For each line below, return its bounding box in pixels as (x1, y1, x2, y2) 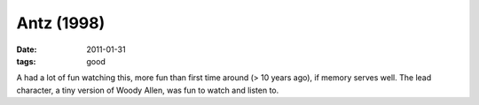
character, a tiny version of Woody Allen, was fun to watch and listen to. (16, 85, 279, 95)
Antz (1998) (16, 13, 106, 33)
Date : (16, 44, 37, 55)
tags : (16, 56, 36, 66)
